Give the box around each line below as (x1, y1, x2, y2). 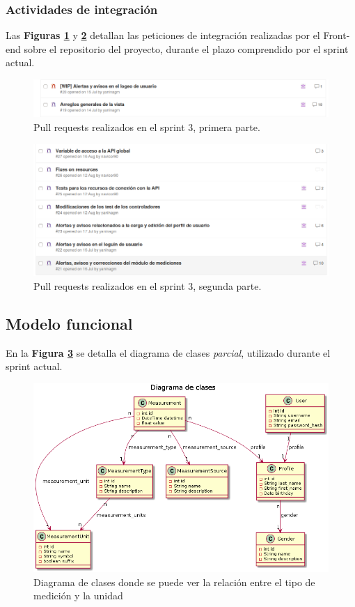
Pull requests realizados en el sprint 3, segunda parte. (33, 278, 262, 293)
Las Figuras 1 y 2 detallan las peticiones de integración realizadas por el (6, 28, 320, 43)
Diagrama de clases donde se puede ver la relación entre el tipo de (33, 574, 315, 589)
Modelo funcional (6, 312, 133, 334)
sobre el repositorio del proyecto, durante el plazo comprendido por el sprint (24, 41, 349, 56)
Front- (323, 28, 350, 43)
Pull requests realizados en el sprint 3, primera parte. (33, 119, 260, 134)
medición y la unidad (33, 588, 123, 603)
